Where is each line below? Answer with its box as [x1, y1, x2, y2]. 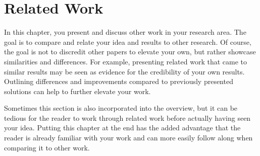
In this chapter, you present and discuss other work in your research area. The [4, 27, 246, 37]
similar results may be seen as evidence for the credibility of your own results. [4, 66, 245, 76]
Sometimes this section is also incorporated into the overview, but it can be [4, 103, 238, 113]
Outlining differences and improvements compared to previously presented [4, 76, 233, 87]
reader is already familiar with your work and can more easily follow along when [4, 132, 253, 143]
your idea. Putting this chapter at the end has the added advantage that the [4, 122, 241, 133]
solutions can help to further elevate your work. [4, 86, 151, 96]
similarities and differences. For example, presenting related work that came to [4, 56, 247, 66]
